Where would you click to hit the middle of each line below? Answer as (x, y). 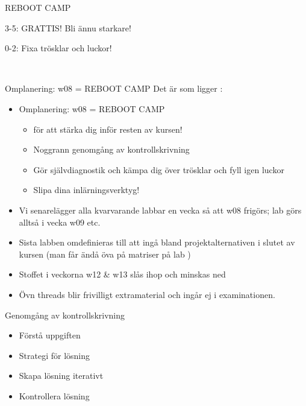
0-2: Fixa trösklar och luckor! (58, 48)
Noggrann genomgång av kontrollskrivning (111, 149)
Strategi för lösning (55, 355)
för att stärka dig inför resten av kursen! (108, 129)
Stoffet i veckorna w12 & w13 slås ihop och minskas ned (122, 274)
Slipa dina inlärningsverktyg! (86, 190)
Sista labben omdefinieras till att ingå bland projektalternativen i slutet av (157, 242)
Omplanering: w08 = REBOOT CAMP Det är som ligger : (114, 88)
